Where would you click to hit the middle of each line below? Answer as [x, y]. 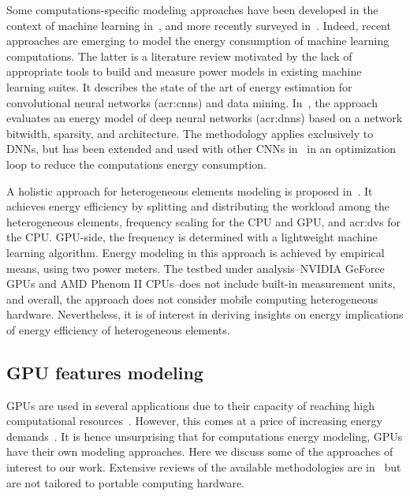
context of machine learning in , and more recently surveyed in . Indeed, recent [199, 25]
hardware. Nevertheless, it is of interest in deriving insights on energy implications [205, 314]
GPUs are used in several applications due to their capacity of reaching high [191, 405]
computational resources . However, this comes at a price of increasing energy [194, 421]
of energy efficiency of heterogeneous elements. [118, 329]
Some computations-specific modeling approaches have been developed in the [192, 9]
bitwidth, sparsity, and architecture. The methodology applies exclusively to [190, 133]
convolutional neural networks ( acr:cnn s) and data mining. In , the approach [192, 102]
